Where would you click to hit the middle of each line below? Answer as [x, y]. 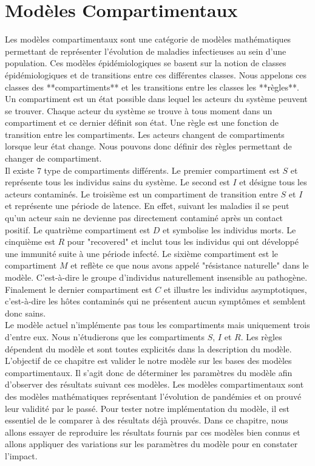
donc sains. [25, 313]
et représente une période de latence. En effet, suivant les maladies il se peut [147, 206]
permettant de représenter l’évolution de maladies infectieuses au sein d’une [146, 51]
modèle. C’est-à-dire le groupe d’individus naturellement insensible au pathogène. [156, 277]
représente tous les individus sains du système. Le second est [117, 182]
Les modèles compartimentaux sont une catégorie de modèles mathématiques [148, 39]
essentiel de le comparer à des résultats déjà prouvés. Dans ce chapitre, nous [147, 420]
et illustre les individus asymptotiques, [235, 289]
